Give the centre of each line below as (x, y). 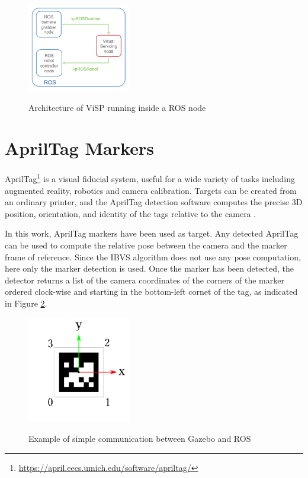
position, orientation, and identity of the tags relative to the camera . (131, 213)
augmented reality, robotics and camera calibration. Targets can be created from (151, 190)
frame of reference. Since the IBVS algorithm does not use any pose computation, (153, 256)
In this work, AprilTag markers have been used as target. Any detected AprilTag (152, 233)
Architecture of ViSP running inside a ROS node (117, 107)
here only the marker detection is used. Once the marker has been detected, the (150, 268)
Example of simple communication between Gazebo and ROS (140, 439)
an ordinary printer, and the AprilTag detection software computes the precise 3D (154, 202)
